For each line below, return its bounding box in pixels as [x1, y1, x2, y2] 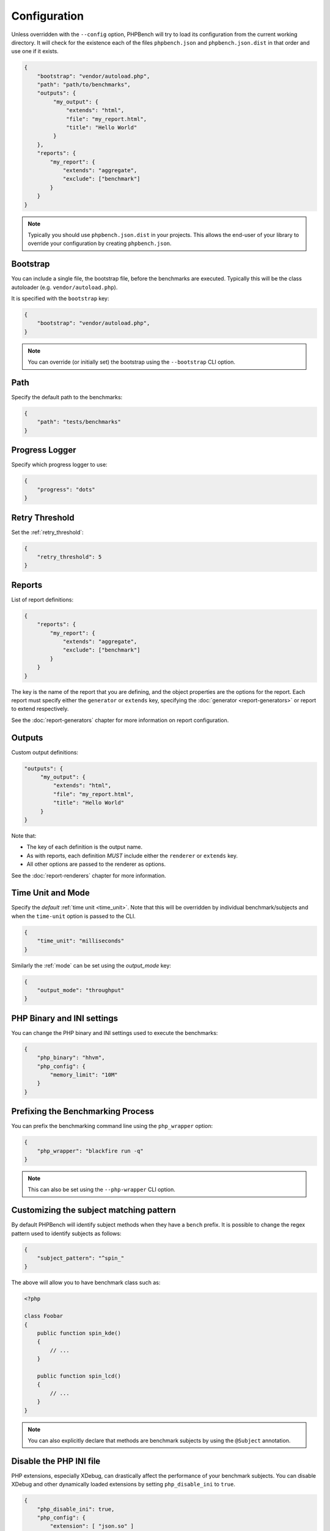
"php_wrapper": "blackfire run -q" [37, 1147, 144, 1154]
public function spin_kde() [37, 1330, 122, 1336]
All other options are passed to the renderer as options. [26, 860, 166, 868]
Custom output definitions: [11, 748, 79, 756]
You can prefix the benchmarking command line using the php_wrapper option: [11, 1123, 213, 1130]
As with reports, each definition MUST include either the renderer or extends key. [26, 852, 238, 859]
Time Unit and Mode [11, 888, 90, 898]
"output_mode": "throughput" [37, 987, 125, 993]
